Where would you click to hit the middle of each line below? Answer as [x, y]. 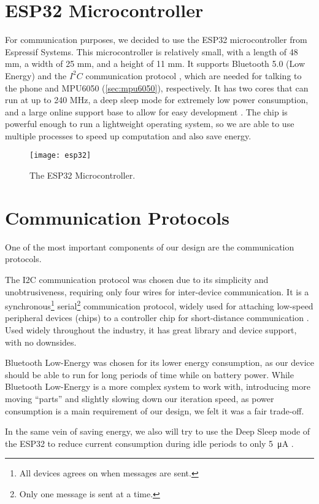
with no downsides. [41, 342]
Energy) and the [36, 75]
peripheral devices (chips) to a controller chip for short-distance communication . [157, 318]
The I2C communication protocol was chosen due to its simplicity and [137, 280]
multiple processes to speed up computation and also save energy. [128, 135]
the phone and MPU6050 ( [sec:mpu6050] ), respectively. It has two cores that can [157, 87]
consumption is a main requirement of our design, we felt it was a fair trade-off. [155, 410]
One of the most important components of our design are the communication [150, 246]
